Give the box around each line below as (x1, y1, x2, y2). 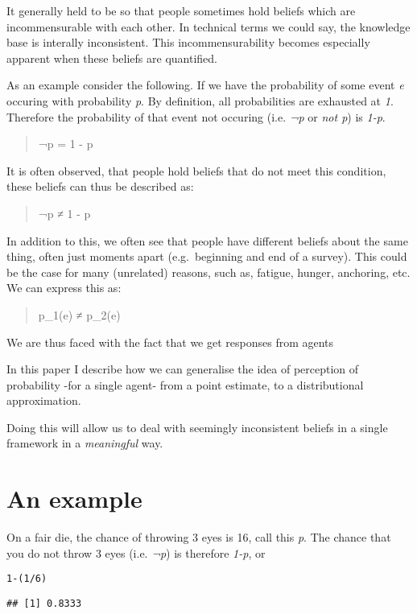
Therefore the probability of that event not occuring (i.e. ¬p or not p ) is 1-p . (6, 108, 386, 125)
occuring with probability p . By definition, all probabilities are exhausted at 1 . (6, 92, 394, 109)
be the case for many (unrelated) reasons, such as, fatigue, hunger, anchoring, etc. (6, 263, 411, 280)
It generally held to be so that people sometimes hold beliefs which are (6, 2, 356, 19)
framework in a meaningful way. (6, 435, 163, 451)
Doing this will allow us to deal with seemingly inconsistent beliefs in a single (6, 418, 388, 435)
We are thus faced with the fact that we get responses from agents (6, 333, 334, 350)
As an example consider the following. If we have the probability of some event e (6, 76, 404, 93)
